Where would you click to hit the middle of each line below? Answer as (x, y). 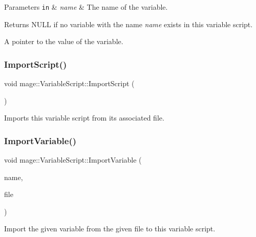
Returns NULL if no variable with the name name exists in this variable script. (129, 24)
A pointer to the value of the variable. (64, 41)
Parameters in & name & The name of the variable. (86, 7)
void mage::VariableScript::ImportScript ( (69, 83)
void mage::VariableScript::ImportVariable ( (73, 160)
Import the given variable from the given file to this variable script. (110, 229)
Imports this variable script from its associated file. (84, 118)
